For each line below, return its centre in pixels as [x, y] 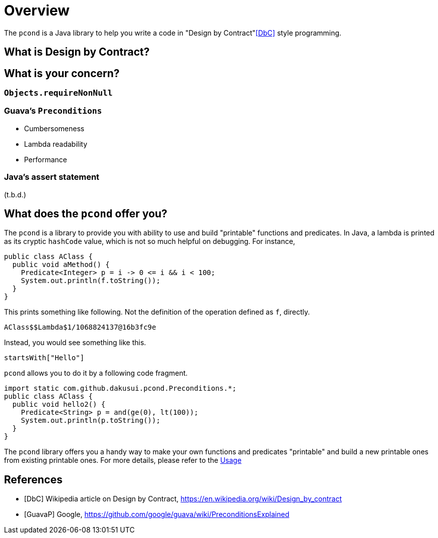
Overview [37, 11]
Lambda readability [56, 144]
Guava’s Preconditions [53, 111]
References [33, 479]
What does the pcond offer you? [86, 213]
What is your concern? [62, 73]
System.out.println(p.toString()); [90, 421]
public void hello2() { [59, 405]
